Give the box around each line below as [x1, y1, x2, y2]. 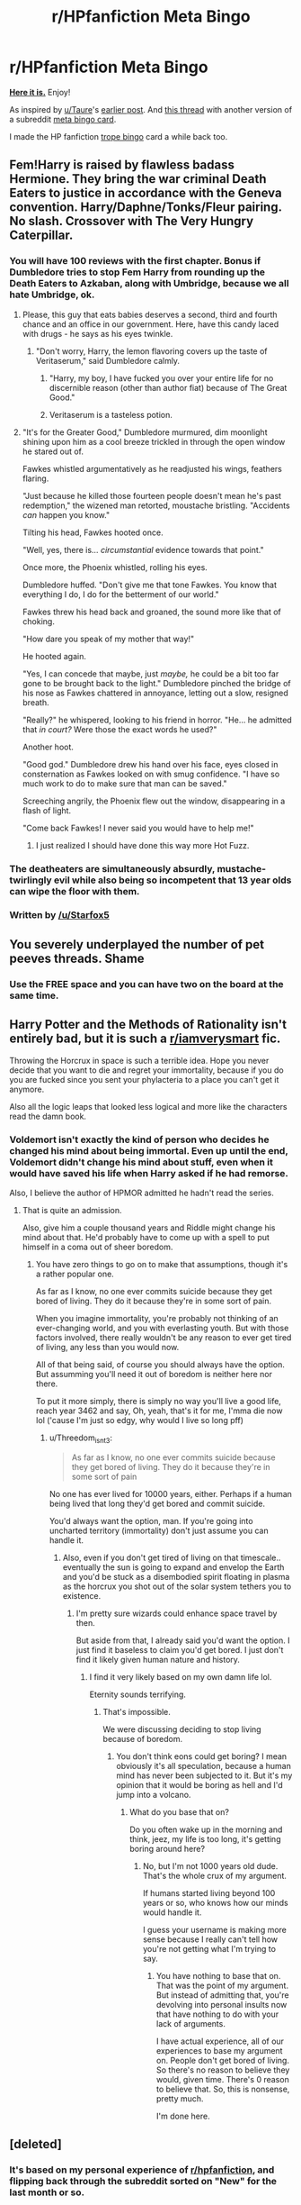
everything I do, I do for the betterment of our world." [22, 588, 220, 600]
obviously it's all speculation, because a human [116, 1760, 292, 1771]
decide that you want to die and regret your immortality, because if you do [9, 1065, 285, 1075]
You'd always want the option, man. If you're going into [49, 1515, 253, 1526]
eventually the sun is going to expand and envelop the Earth [62, 1561, 285, 1573]
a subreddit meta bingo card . [9, 113, 117, 124]
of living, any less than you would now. [35, 1341, 180, 1352]
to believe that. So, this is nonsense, [155, 2083, 290, 2094]
